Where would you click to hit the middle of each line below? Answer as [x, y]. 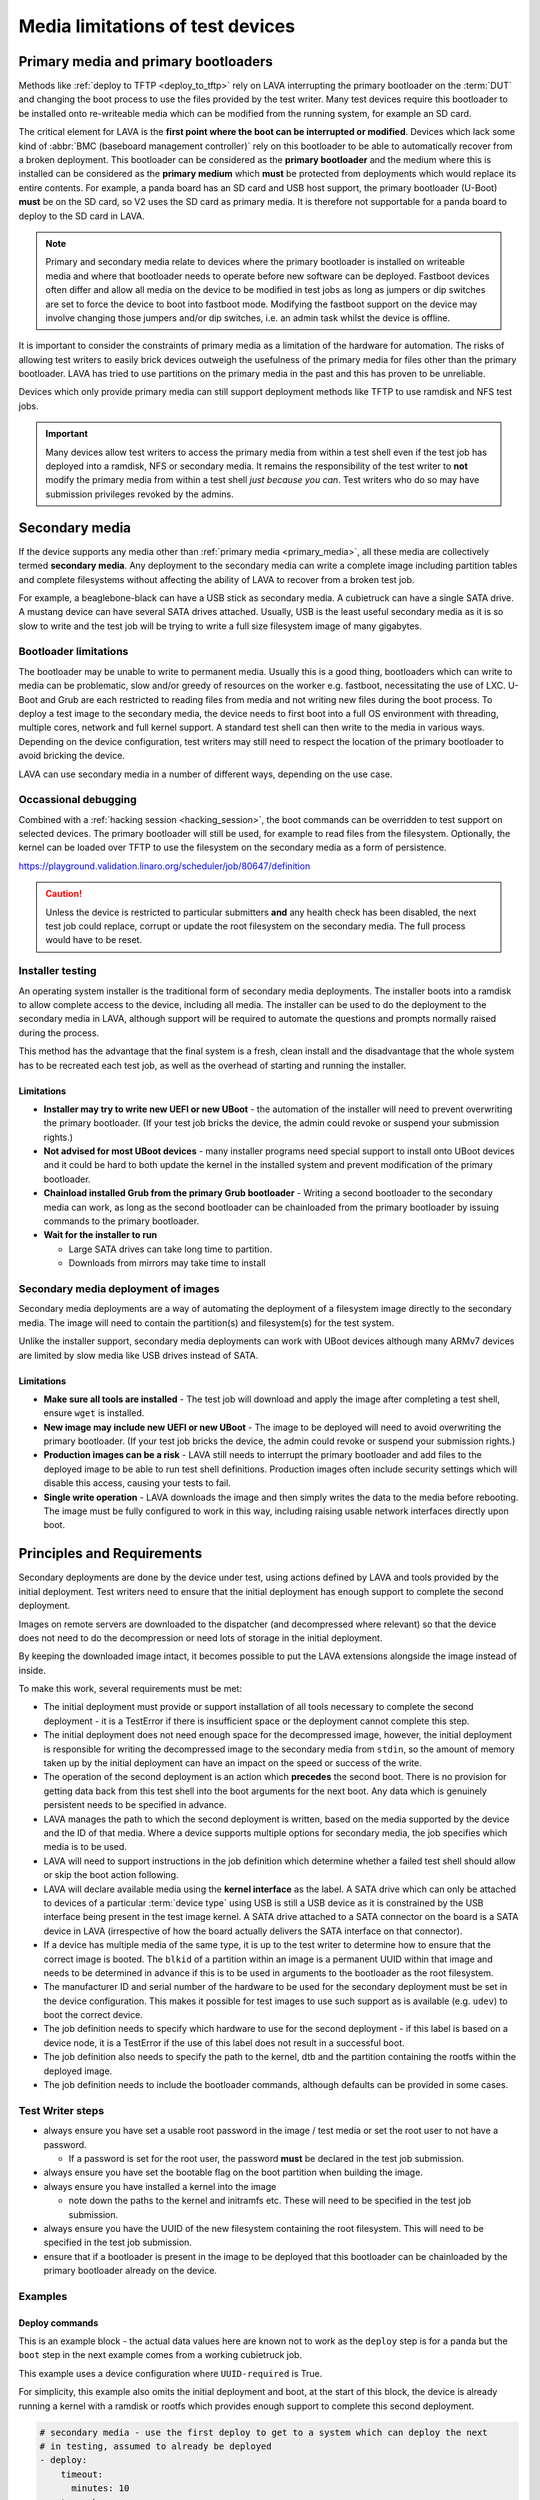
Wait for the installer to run [100, 1235]
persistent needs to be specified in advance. [135, 1805]
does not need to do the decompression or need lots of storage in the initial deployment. [200, 1637]
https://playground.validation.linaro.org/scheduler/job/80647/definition [164, 866]
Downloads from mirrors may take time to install [167, 1263]
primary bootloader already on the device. [130, 2271]
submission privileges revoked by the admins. [139, 494]
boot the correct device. [93, 2015]
